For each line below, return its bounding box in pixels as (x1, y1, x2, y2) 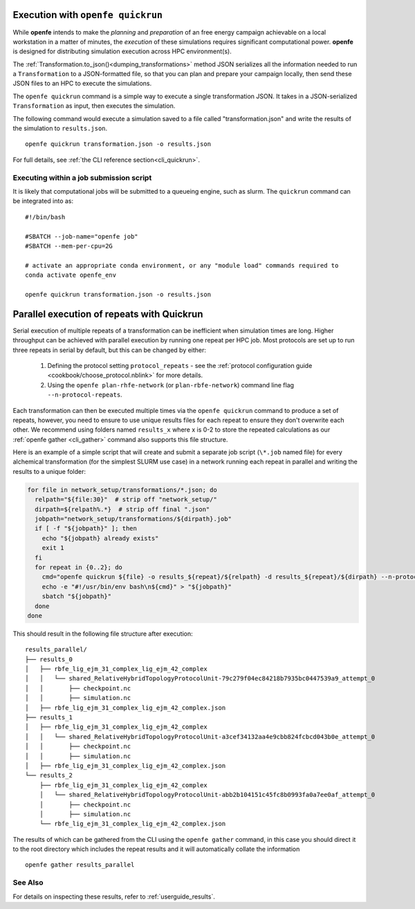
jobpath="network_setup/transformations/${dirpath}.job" (35, 515, 232, 522)
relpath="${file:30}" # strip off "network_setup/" (35, 495, 217, 504)
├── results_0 (25, 655, 73, 663)
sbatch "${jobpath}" (41, 592, 112, 600)
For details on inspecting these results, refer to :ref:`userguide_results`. (12, 892, 216, 901)
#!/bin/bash (25, 213, 66, 221)
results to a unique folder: (12, 467, 86, 475)
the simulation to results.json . (12, 125, 108, 133)
